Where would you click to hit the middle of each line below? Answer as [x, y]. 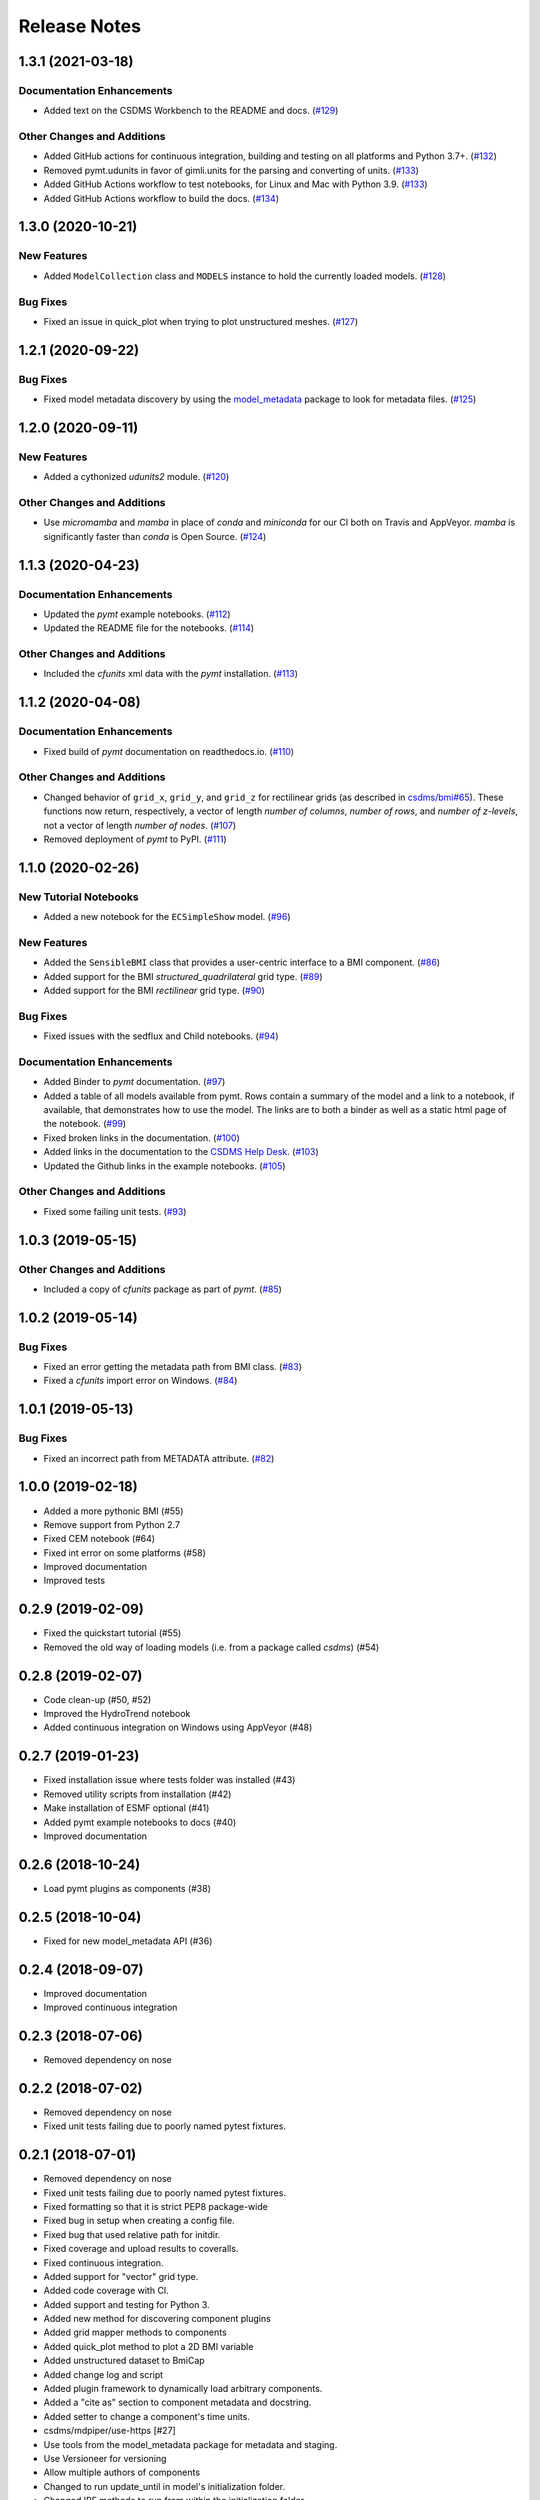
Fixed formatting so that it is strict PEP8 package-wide [156, 2206]
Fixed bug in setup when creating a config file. [139, 2221]
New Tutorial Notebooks [78, 897]
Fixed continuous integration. [103, 2262]
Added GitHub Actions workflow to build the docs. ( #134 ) [161, 198]
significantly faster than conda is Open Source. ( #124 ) [155, 536]
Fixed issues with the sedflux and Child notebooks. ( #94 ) [161, 1036]
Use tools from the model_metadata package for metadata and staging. [190, 2444]
